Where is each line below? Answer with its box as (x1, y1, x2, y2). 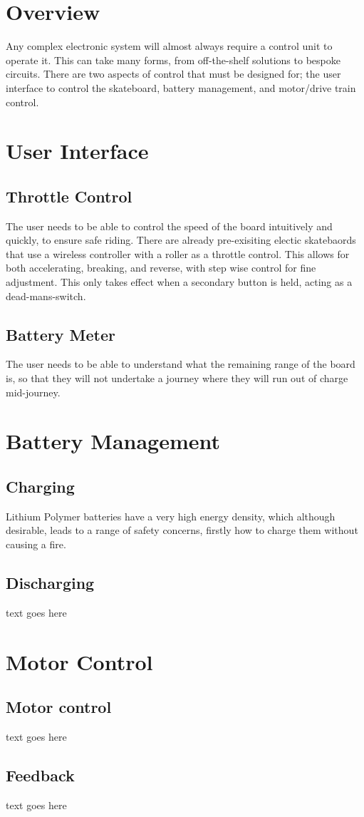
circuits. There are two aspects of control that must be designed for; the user (6, 66, 341, 81)
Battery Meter (6, 323, 115, 345)
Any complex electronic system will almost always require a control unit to (6, 38, 333, 53)
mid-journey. (6, 384, 61, 399)
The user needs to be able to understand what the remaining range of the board (6, 356, 355, 371)
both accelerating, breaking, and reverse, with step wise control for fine (6, 260, 316, 275)
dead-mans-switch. (6, 288, 86, 303)
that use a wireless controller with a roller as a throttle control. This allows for (6, 246, 350, 261)
